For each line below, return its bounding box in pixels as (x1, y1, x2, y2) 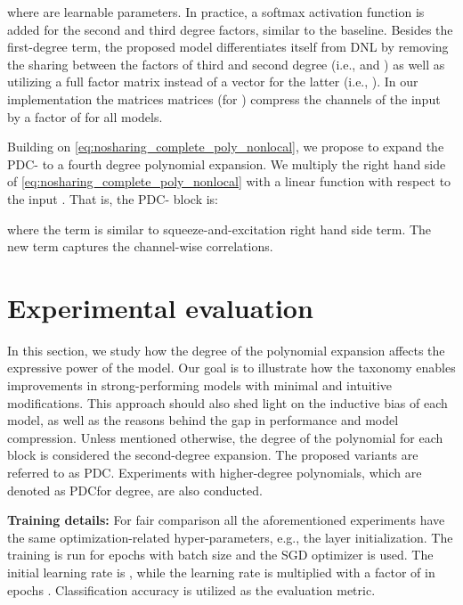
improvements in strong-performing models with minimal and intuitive (7, 376, 393, 395)
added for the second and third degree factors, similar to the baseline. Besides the (7, 20, 453, 38)
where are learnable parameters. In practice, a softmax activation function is (7, 3, 425, 20)
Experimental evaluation (7, 289, 313, 325)
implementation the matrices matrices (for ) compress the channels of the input (7, 89, 441, 108)
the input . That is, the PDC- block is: (7, 189, 218, 208)
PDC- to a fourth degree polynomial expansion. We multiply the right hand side (7, 154, 446, 173)
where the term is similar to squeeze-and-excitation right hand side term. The (7, 219, 432, 238)
